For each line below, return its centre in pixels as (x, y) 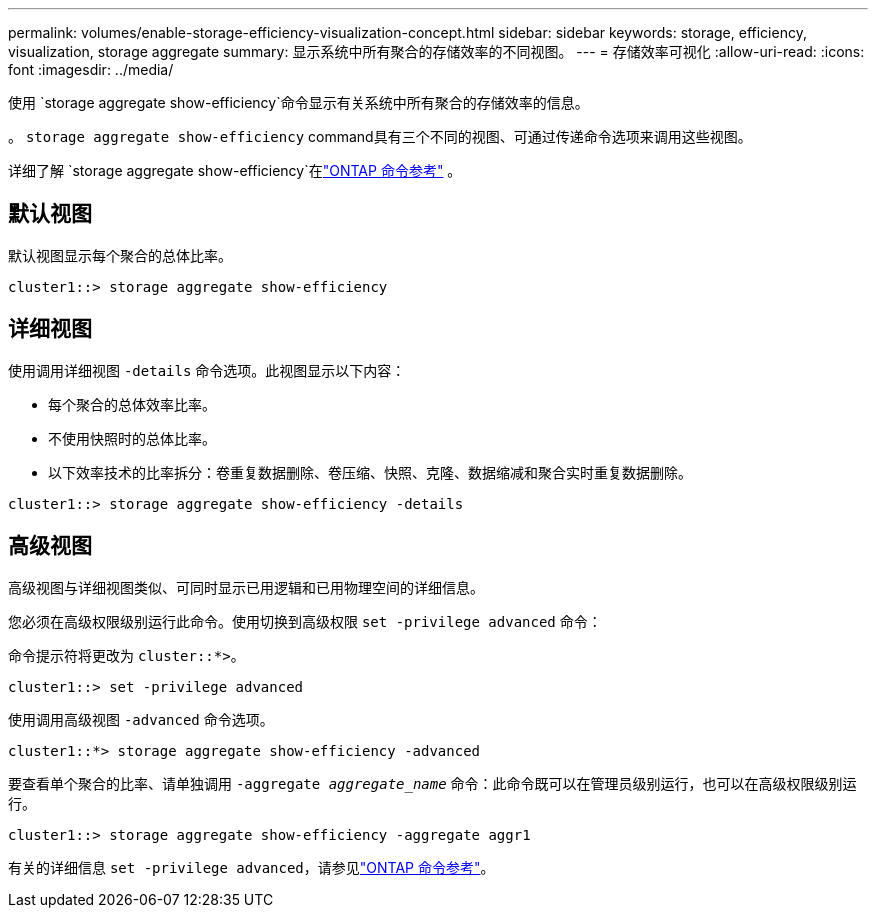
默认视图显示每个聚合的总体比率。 (120, 255)
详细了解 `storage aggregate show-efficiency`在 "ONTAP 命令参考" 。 (235, 170)
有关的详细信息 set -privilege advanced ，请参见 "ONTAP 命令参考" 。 (251, 867)
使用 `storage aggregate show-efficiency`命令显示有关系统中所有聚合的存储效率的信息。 (298, 102)
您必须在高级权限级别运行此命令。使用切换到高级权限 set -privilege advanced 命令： (305, 621)
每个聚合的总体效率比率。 (132, 404)
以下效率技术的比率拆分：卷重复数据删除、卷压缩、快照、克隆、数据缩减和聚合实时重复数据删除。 (370, 472)
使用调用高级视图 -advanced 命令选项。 (141, 719)
